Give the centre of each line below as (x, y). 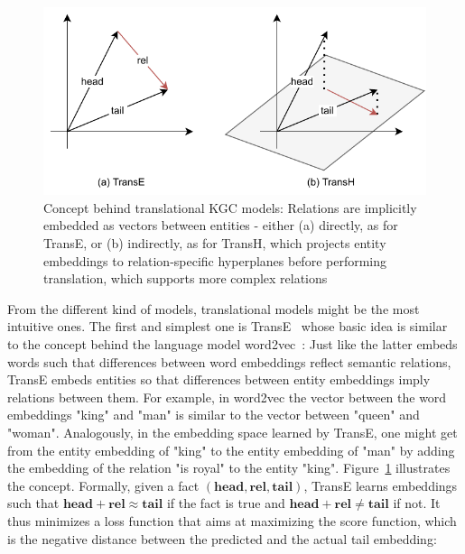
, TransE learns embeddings (381, 485)
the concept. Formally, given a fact (103, 485)
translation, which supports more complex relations (186, 278)
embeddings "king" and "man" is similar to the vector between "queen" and (214, 415)
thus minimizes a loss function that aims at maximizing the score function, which (232, 520)
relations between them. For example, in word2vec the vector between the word (227, 397)
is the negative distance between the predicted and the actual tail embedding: (222, 538)
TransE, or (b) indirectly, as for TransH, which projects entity (215, 243)
